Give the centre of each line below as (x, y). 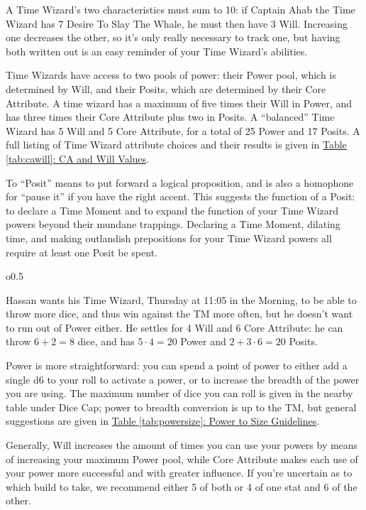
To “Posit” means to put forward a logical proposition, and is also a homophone (180, 182)
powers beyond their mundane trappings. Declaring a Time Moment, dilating (173, 224)
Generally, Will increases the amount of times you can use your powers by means (182, 445)
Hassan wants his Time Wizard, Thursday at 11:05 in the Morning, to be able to (181, 299)
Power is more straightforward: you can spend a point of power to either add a (177, 365)
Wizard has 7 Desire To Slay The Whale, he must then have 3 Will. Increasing (177, 23)
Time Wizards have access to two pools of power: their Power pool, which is (171, 75)
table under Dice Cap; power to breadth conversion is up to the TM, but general (181, 407)
